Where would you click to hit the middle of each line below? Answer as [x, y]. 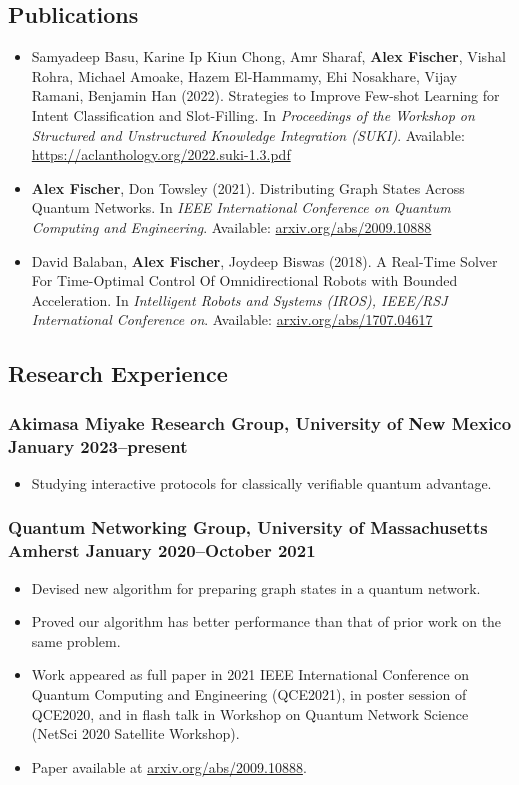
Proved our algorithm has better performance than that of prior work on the [266, 621]
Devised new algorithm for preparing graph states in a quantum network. [256, 587]
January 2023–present [98, 445]
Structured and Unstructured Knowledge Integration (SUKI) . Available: [248, 134]
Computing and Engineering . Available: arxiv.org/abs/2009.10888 [231, 226]
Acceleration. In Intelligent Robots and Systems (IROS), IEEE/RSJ [239, 299]
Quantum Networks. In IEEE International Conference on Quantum [241, 207]
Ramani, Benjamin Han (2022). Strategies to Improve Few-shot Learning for [265, 95]
